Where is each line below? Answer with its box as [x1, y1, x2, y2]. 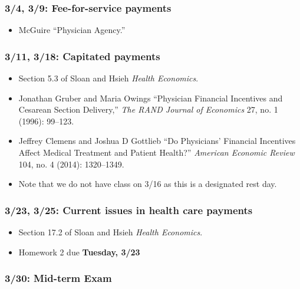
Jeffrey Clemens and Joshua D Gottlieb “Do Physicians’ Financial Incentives [18, 134, 296, 147]
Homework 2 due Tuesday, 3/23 [18, 245, 140, 258]
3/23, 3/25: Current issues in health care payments [5, 202, 253, 217]
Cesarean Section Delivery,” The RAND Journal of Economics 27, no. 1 [18, 103, 278, 116]
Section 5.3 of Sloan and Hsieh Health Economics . [18, 72, 199, 84]
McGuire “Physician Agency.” [18, 24, 126, 36]
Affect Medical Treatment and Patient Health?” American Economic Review [18, 146, 295, 158]
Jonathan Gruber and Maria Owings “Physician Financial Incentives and [18, 91, 283, 104]
